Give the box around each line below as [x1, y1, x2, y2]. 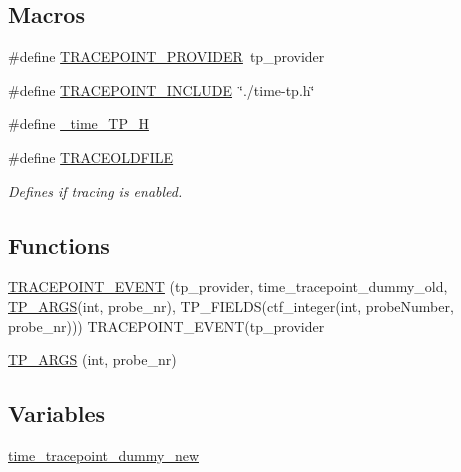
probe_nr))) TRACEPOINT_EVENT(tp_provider [8, 315, 325, 336]
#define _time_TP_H [8, 113, 149, 134]
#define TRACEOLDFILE [8, 146, 174, 167]
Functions [8, 229, 110, 260]
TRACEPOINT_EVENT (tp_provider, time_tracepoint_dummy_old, [8, 276, 448, 297]
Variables [8, 398, 106, 429]
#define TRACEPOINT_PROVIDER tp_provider [8, 46, 325, 67]
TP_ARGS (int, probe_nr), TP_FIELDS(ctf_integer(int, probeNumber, [8, 295, 454, 316]
